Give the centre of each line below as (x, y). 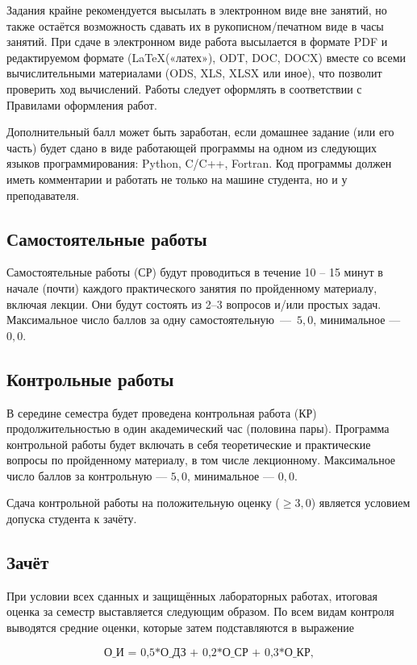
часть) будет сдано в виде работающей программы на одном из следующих (192, 147)
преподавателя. (43, 195)
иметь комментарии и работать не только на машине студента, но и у (177, 179)
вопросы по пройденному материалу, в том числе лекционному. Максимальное (201, 460)
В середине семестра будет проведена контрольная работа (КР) (162, 412)
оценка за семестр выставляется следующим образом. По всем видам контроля (200, 611)
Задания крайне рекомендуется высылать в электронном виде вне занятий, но (197, 10)
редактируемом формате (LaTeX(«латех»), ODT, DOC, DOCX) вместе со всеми (206, 57)
